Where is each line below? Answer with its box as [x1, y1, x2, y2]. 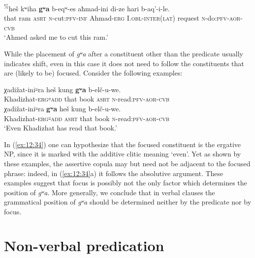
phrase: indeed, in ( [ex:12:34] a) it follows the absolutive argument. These [4, 168, 223, 178]
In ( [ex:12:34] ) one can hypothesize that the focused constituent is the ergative [4, 139, 241, 149]
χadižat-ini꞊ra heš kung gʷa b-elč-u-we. [4, 84, 121, 94]
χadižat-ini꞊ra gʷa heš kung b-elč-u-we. [4, 103, 121, 113]
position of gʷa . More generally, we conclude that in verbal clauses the [4, 187, 215, 197]
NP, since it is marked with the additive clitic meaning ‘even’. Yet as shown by [4, 149, 241, 159]
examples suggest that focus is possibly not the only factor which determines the [4, 178, 247, 188]
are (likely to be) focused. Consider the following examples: [4, 68, 183, 78]
